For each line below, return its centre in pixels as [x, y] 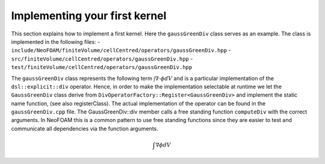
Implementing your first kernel [89, 16]
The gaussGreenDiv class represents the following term [82, 78]
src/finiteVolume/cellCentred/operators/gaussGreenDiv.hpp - [102, 59]
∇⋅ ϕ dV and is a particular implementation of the [214, 78]
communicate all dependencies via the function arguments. [85, 129]
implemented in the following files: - [56, 41]
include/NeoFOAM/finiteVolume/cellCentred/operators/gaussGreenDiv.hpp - [121, 50]
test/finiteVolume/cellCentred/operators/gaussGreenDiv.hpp [102, 67]
